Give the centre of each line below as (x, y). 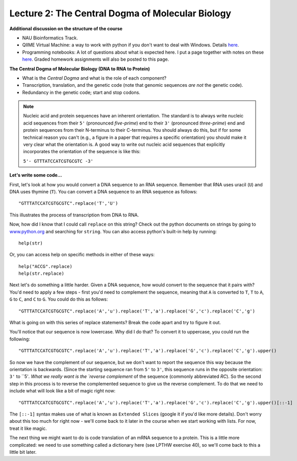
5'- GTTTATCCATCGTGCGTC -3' (58, 161)
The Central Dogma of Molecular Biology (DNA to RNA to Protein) (80, 68)
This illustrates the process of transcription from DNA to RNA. (74, 215)
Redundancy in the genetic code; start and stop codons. (81, 92)
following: (20, 339)
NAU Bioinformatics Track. (50, 38)
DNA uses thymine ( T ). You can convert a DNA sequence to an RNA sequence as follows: (103, 191)
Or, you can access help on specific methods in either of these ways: (82, 255)
